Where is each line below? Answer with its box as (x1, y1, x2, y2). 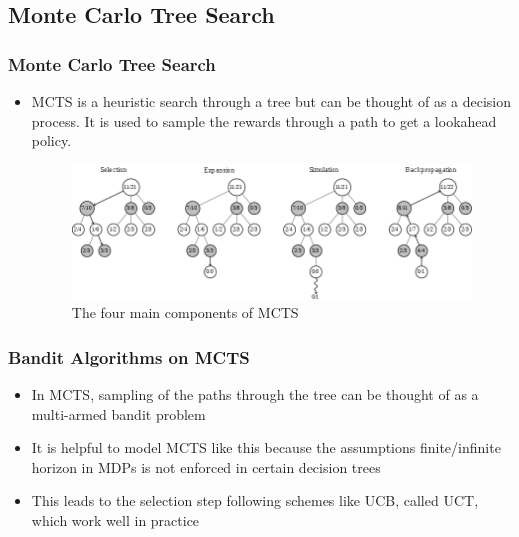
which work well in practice (31, 509, 200, 530)
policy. (31, 130, 72, 151)
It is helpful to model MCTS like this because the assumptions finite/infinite (31, 437, 501, 458)
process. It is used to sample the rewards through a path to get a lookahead (31, 110, 497, 131)
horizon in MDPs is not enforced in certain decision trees (31, 456, 381, 477)
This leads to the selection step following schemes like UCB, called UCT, (31, 490, 479, 511)
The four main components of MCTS (71, 302, 299, 323)
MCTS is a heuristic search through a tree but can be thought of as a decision (31, 91, 512, 111)
